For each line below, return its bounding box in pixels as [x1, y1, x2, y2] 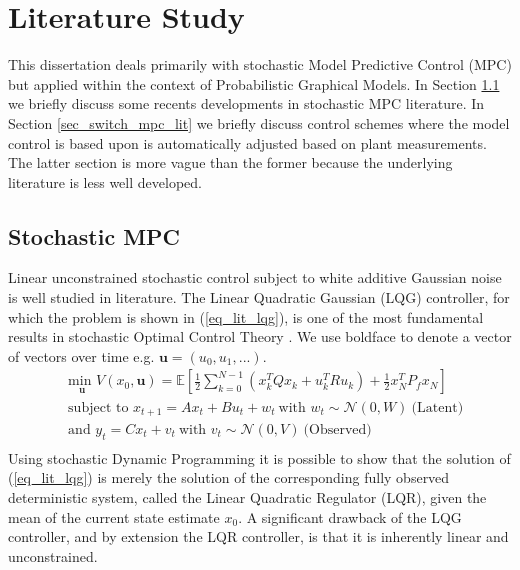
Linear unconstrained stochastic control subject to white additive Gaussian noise [8, 267, 502, 288]
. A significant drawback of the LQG [238, 506, 462, 527]
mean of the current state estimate [8, 506, 220, 527]
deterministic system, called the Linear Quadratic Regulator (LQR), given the [8, 487, 487, 508]
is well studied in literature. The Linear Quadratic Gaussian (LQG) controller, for [8, 287, 510, 308]
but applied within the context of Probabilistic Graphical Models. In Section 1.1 [8, 73, 500, 94]
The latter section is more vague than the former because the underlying [8, 152, 453, 173]
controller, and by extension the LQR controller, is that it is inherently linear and [8, 526, 509, 547]
